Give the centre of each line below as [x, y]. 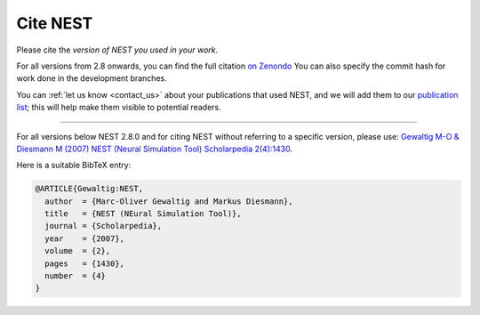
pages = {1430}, [84, 263]
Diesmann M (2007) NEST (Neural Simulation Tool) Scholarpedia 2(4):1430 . [155, 149]
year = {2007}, [84, 238]
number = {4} [76, 276]
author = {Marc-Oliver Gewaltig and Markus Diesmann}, [169, 201]
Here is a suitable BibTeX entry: [74, 166]
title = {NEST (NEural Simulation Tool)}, [143, 214]
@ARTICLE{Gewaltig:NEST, [89, 189]
